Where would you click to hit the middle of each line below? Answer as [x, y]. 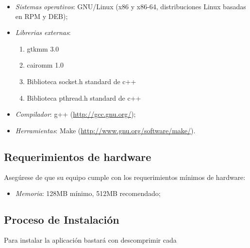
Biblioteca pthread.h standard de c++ [84, 97]
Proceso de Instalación [62, 220]
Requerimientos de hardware [78, 156]
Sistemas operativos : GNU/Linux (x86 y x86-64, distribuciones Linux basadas [131, 6]
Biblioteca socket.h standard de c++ [82, 81]
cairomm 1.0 [45, 65]
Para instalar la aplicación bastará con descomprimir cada [90, 239]
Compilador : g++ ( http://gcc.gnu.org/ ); [75, 114]
